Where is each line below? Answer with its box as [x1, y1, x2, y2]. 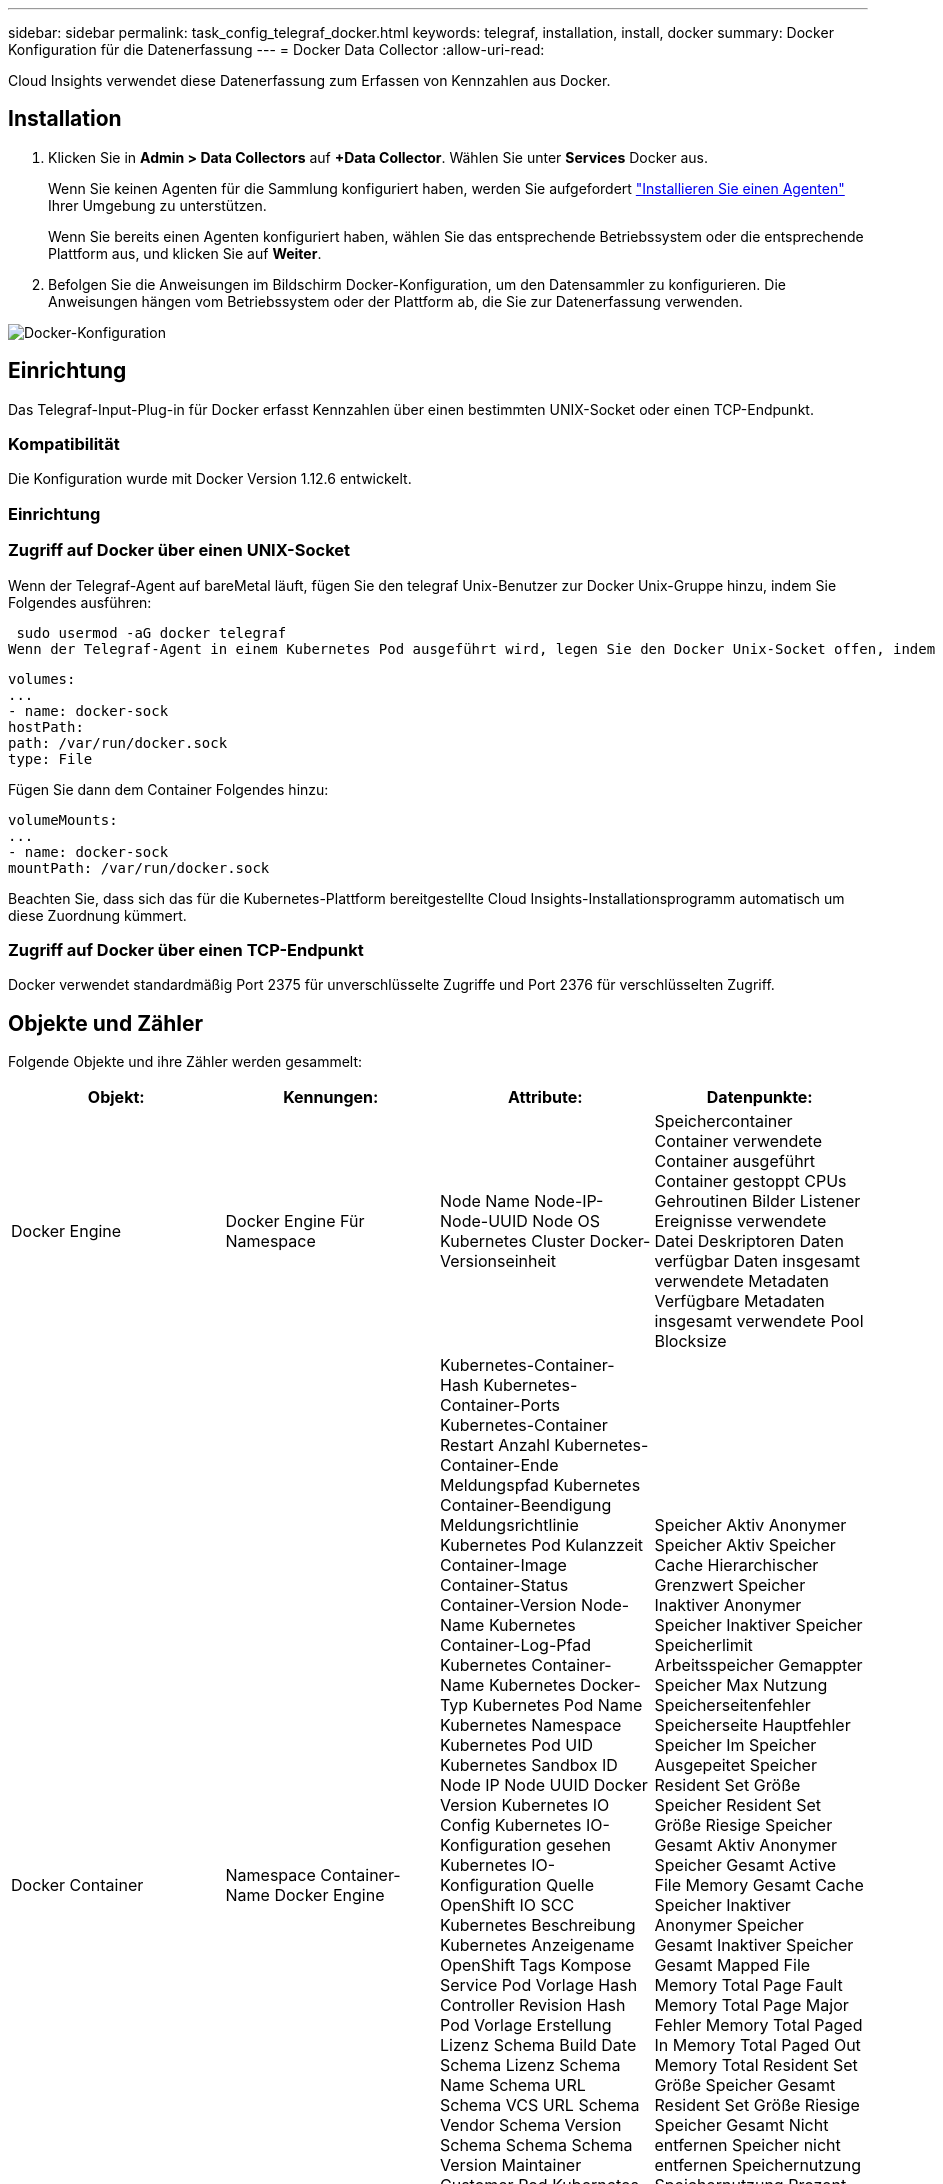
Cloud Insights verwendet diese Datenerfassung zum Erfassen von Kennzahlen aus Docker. [8, 72, 611, 89]
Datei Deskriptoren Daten [654, 1231, 844, 1252]
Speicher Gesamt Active [654, 1855, 836, 1876]
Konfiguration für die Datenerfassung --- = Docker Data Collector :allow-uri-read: [8, 41, 545, 58]
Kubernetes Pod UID [440, 1735, 593, 1756]
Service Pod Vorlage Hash [440, 1975, 638, 1996]
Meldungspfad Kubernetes [440, 1475, 641, 1496]
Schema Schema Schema [440, 2135, 633, 2156]
